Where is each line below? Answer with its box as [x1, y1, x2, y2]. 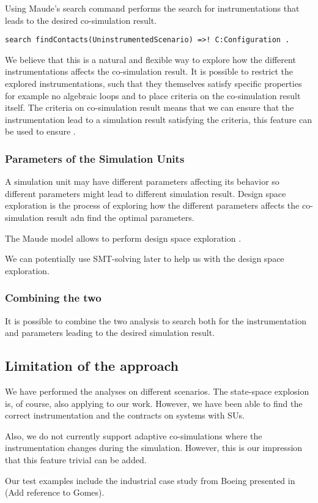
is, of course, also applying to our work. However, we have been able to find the [5, 397, 303, 409]
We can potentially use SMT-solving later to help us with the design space [5, 252, 284, 265]
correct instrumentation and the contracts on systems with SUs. [5, 409, 245, 422]
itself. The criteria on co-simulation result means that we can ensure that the [5, 101, 294, 114]
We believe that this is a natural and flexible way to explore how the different [5, 53, 296, 65]
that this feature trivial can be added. [5, 453, 147, 466]
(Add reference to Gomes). [5, 486, 105, 499]
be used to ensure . [5, 125, 76, 138]
